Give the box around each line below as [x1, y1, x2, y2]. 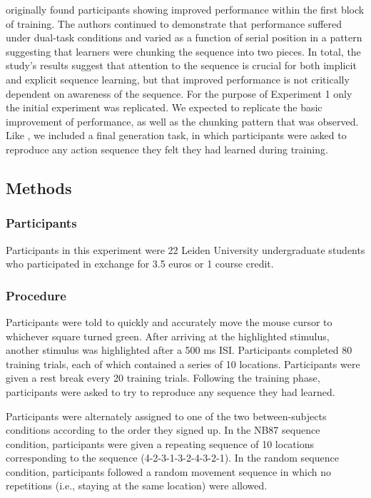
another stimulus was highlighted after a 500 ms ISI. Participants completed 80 [6, 342, 352, 357]
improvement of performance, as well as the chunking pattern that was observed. [6, 113, 359, 128]
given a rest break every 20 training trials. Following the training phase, [6, 370, 320, 385]
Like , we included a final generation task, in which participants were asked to [6, 128, 347, 143]
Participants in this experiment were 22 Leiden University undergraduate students [6, 242, 365, 257]
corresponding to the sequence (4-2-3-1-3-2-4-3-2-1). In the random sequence [6, 450, 339, 465]
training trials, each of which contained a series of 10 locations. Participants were [6, 356, 360, 371]
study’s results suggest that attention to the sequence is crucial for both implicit [6, 58, 357, 73]
